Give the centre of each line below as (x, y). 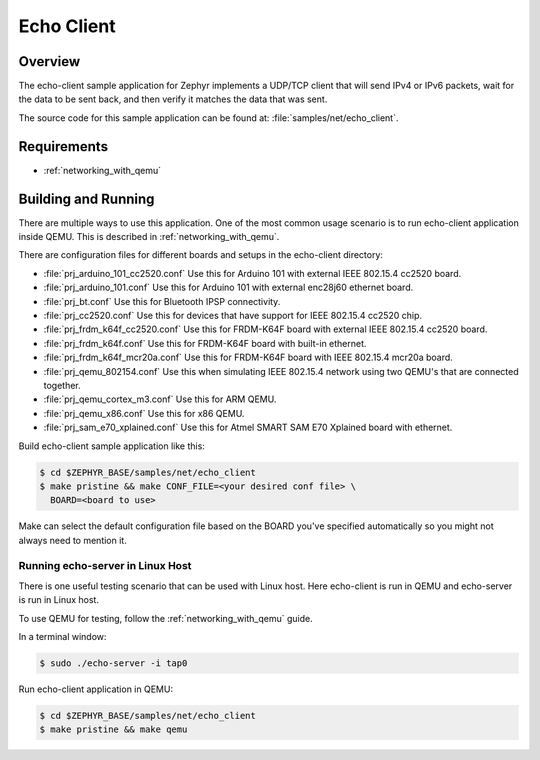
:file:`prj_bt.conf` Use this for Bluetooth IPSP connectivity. (162, 301)
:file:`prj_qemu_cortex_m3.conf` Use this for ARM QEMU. (160, 399)
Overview (49, 61)
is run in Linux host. (59, 600)
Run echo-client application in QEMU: (96, 689)
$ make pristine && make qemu (113, 729)
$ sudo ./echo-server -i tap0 (113, 663)
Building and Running (86, 198)
